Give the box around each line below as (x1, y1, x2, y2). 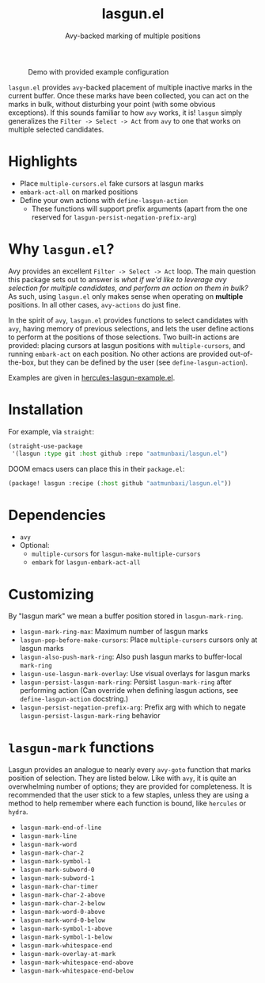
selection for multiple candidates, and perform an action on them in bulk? (8, 283, 248, 293)
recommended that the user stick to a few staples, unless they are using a (8, 790, 249, 800)
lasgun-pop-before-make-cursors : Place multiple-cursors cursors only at (19, 635, 258, 644)
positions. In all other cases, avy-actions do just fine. (8, 300, 181, 309)
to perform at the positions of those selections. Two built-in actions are (8, 332, 240, 342)
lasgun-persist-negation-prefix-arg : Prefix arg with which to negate (19, 702, 247, 712)
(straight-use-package (8, 442, 83, 450)
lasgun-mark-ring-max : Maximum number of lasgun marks (19, 627, 208, 637)
